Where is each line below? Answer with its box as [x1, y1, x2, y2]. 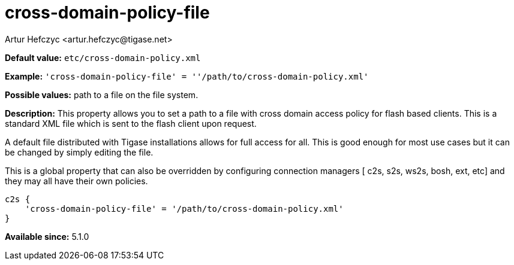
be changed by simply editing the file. [5, 147, 154, 157]
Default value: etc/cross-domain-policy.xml [5, 52, 201, 63]
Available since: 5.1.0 [5, 231, 89, 242]
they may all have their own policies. [5, 175, 148, 186]
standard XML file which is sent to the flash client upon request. [5, 118, 257, 129]
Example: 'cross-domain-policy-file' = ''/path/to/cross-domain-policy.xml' [5, 71, 369, 81]
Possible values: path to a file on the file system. [5, 89, 199, 100]
